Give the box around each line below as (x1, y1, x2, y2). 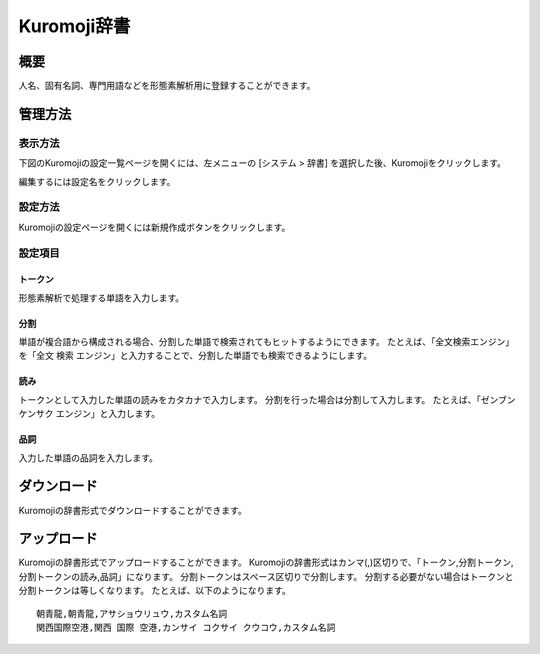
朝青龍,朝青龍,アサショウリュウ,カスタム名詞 (36, 608, 228, 619)
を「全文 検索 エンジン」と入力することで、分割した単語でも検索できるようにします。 (18, 350, 373, 362)
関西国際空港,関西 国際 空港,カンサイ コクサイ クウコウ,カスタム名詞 (36, 622, 336, 634)
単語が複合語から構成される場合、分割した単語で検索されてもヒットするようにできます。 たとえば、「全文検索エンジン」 (18, 336, 515, 348)
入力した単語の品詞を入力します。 (18, 451, 159, 464)
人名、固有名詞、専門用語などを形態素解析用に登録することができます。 (18, 80, 316, 92)
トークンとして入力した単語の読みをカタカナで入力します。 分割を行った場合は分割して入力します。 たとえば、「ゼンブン (18, 393, 516, 405)
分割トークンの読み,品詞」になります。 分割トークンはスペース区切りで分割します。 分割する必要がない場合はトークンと (18, 570, 514, 582)
